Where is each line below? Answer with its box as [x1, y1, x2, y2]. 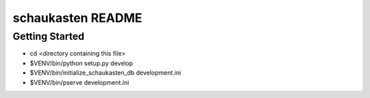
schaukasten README [12, 10, 143, 25]
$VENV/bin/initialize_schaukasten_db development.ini [29, 69, 182, 77]
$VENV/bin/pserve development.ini [29, 78, 129, 86]
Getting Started [12, 30, 85, 42]
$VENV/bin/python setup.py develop [29, 59, 134, 67]
